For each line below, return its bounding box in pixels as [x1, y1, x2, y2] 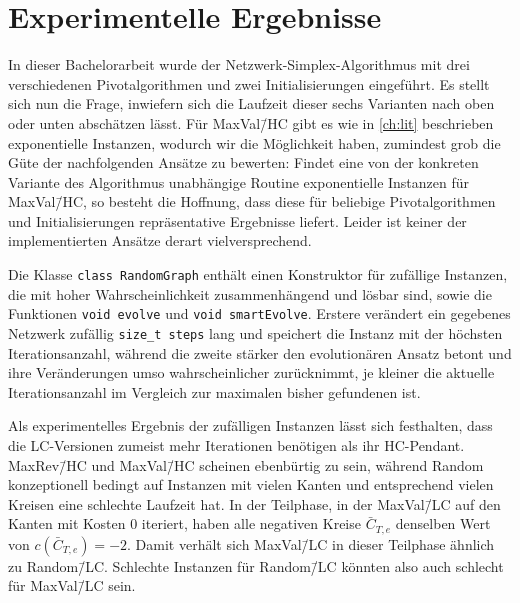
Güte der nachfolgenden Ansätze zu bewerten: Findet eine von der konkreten [8, 152, 479, 173]
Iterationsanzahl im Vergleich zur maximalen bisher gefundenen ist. [8, 381, 421, 402]
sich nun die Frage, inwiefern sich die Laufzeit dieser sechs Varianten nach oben [8, 93, 495, 114]
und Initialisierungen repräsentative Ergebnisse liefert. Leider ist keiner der [8, 210, 467, 231]
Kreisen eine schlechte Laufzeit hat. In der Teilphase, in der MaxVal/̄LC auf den [8, 493, 501, 514]
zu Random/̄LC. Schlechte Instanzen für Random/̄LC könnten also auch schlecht [8, 555, 504, 576]
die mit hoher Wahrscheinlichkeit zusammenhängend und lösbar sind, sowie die [8, 283, 492, 304]
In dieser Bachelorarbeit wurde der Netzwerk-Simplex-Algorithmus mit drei [8, 54, 470, 75]
